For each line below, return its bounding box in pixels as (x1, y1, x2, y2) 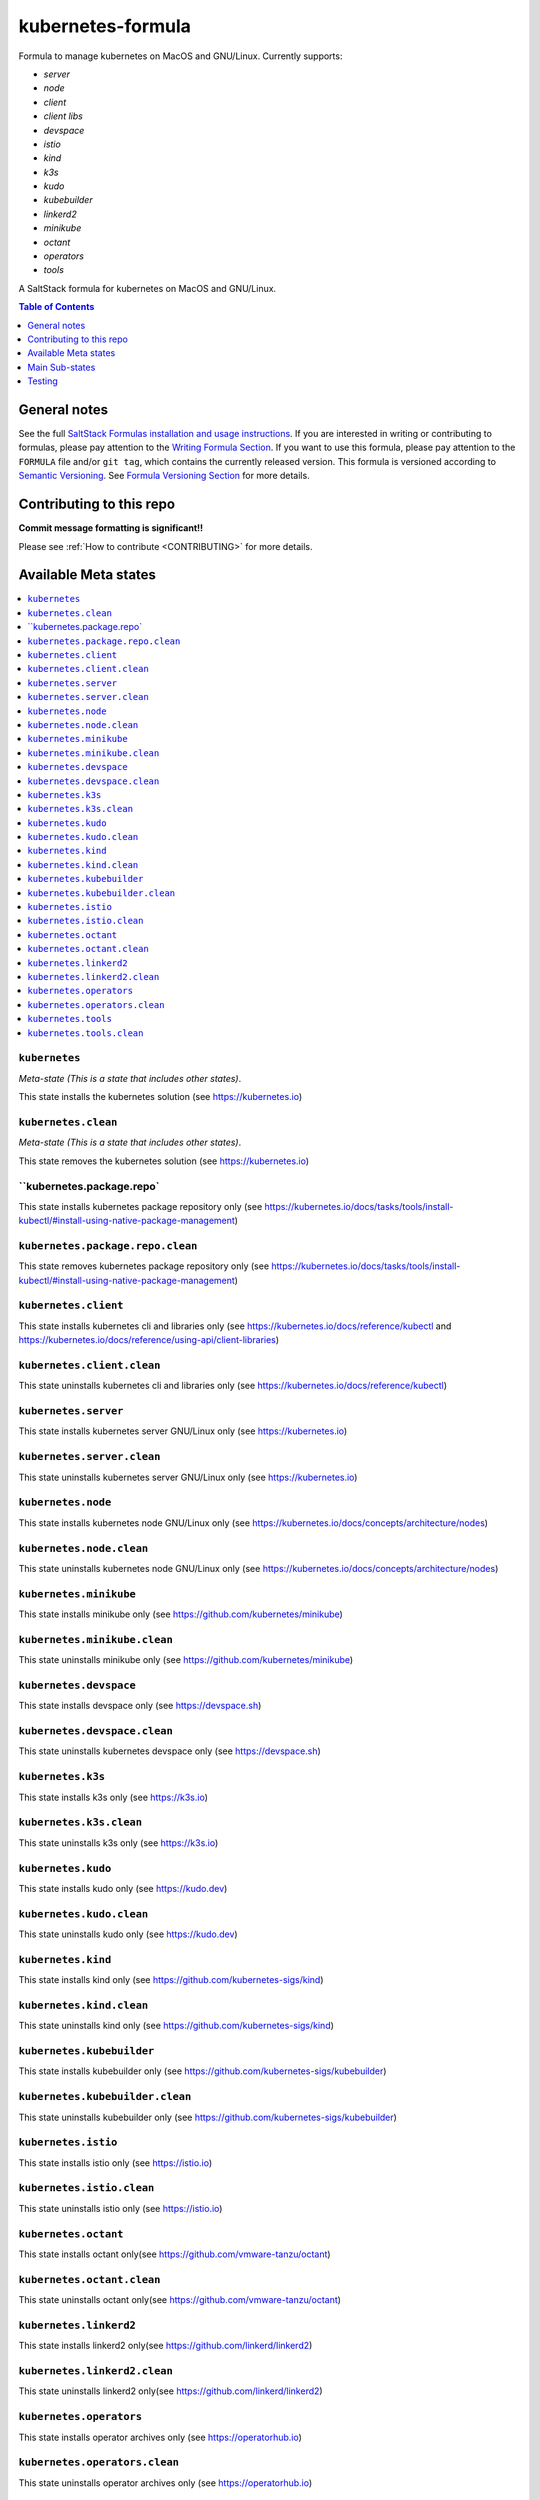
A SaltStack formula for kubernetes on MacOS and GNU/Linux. (18, 282, 277, 294)
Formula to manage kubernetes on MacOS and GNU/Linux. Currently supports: (18, 50, 343, 62)
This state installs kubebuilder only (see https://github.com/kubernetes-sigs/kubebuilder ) (18, 2065, 387, 2077)
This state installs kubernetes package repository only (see (18, 1200, 263, 1212)
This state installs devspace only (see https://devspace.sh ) (18, 1700, 262, 1712)
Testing (27, 375, 59, 387)
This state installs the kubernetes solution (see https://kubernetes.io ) (18, 1091, 303, 1103)
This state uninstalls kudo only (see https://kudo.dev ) (18, 1928, 239, 1940)
